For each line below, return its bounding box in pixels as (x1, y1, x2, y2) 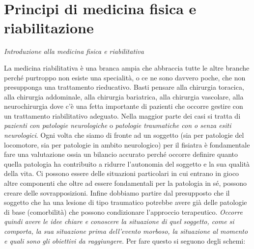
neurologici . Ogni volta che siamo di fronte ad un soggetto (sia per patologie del (4, 130, 244, 140)
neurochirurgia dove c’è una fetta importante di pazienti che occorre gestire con (4, 101, 243, 111)
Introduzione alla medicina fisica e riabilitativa (4, 46, 144, 56)
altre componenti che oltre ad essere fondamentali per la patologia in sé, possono (4, 178, 247, 188)
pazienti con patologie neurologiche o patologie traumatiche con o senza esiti (4, 120, 231, 130)
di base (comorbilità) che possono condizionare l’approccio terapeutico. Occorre (4, 206, 243, 217)
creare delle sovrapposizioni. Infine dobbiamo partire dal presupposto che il (4, 187, 230, 198)
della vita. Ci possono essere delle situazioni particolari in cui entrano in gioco (4, 168, 239, 178)
